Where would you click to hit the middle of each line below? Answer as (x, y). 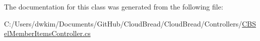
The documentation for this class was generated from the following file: (114, 6)
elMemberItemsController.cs (47, 33)
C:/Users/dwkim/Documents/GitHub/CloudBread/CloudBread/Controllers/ (123, 23)
